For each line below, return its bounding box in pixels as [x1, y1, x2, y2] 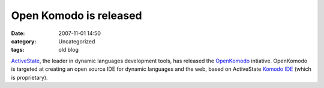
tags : [11, 46, 25, 54]
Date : [11, 30, 25, 37]
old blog [58, 46, 79, 54]
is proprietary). [11, 74, 48, 81]
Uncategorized [58, 37, 95, 45]
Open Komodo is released [11, 9, 142, 22]
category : [11, 37, 37, 45]
